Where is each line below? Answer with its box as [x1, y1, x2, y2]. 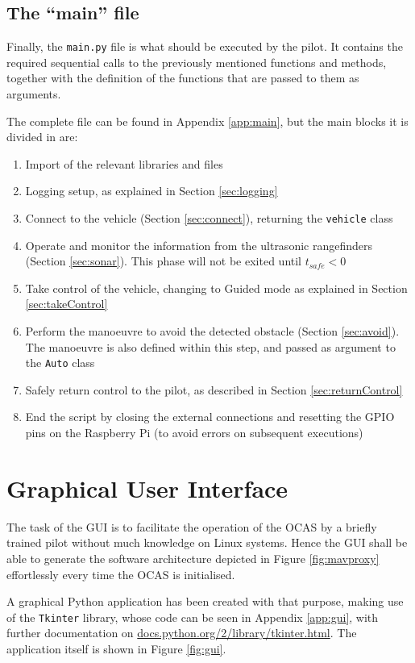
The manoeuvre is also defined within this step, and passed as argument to [25, 338, 396, 355]
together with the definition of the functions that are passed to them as [6, 69, 359, 86]
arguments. [6, 85, 61, 102]
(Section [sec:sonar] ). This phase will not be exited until [25, 252, 302, 269]
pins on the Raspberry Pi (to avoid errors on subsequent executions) [25, 424, 363, 441]
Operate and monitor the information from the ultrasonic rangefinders [25, 236, 373, 253]
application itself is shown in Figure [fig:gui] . [6, 640, 226, 657]
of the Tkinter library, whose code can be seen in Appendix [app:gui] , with [6, 608, 379, 625]
